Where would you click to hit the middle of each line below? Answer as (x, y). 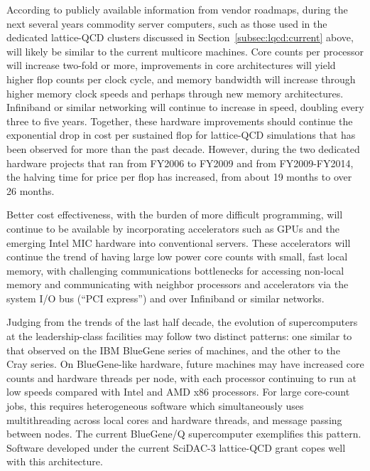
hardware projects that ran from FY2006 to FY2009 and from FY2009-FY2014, (180, 163)
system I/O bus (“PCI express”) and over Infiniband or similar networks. (165, 298)
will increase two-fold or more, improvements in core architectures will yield (171, 65)
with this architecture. (55, 461)
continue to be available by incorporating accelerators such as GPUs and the (173, 228)
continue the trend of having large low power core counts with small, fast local (177, 256)
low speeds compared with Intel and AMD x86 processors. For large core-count (178, 392)
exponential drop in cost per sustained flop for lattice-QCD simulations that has (181, 135)
